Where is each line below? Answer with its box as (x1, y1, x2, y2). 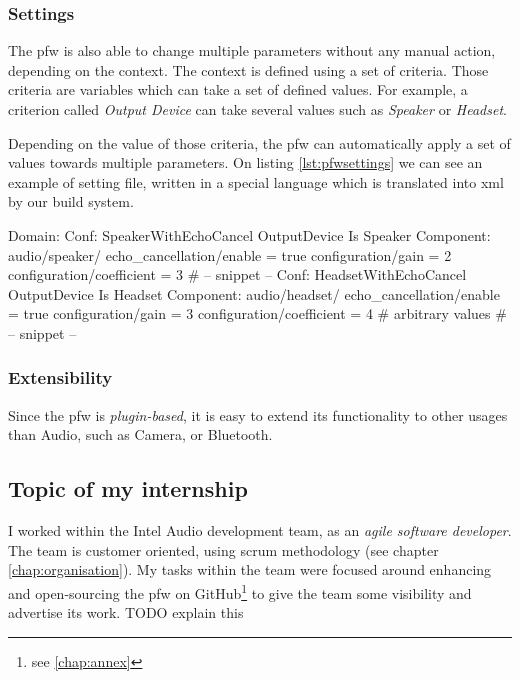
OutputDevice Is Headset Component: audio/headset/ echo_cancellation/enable (8, 283, 500, 304)
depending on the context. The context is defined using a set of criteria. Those (8, 59, 489, 80)
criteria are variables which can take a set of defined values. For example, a (8, 79, 468, 100)
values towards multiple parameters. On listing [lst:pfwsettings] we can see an (8, 152, 483, 173)
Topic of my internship (8, 473, 248, 504)
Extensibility (8, 365, 113, 390)
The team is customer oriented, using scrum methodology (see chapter (8, 539, 439, 560)
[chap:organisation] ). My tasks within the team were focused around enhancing (8, 559, 492, 580)
